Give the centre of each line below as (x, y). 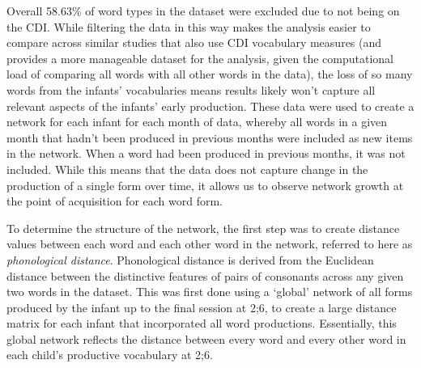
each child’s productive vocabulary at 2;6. (110, 355)
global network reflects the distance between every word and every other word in (206, 338)
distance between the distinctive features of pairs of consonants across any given (205, 275)
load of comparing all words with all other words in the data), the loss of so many (210, 74)
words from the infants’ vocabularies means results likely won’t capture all (191, 89)
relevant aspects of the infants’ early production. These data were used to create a (210, 106)
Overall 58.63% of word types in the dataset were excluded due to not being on (203, 11)
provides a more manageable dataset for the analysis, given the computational (200, 58)
